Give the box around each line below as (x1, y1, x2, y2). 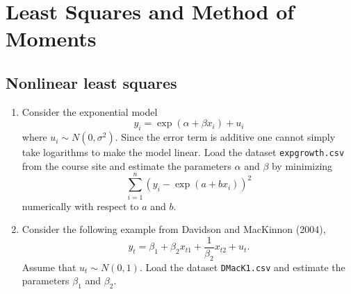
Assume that (22, 259, 76, 274)
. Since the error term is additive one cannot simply (115, 130, 336, 144)
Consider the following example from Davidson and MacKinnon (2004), (22, 222, 326, 236)
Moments (6, 24, 97, 53)
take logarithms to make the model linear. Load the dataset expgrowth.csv (22, 145, 345, 159)
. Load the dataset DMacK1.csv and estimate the (139, 259, 345, 274)
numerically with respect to (22, 198, 139, 213)
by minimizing (271, 158, 333, 173)
